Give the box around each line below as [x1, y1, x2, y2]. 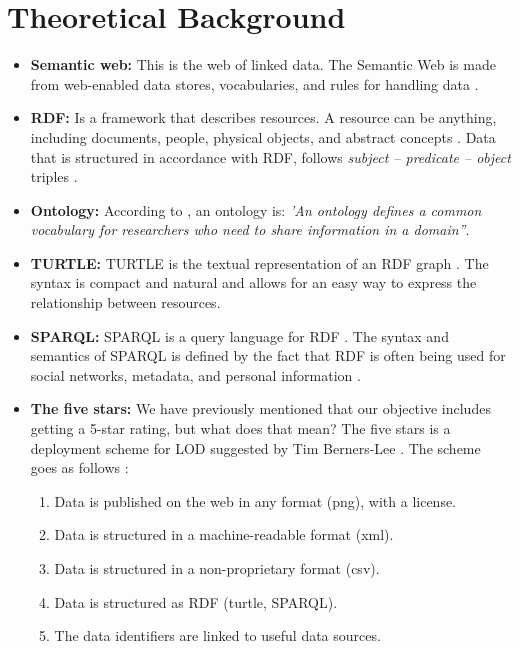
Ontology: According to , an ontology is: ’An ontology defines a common [30, 199, 482, 220]
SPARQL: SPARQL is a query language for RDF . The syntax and [30, 325, 449, 346]
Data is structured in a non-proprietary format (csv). [54, 558, 380, 578]
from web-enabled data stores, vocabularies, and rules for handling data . [30, 73, 479, 94]
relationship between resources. [30, 292, 221, 313]
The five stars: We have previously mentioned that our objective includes [30, 398, 491, 419]
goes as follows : [30, 457, 129, 478]
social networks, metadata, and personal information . [30, 364, 361, 385]
